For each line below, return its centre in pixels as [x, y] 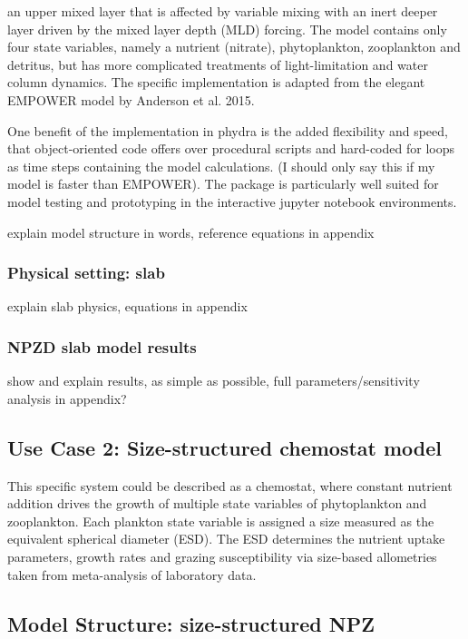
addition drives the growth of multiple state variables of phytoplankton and [217, 503]
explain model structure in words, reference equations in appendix [191, 232]
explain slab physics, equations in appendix [127, 306]
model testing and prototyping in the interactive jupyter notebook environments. [232, 201]
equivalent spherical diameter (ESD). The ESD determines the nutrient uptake [226, 539]
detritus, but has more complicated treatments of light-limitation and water [218, 64]
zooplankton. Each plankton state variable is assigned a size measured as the [221, 521]
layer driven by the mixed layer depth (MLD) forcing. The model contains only [227, 29]
